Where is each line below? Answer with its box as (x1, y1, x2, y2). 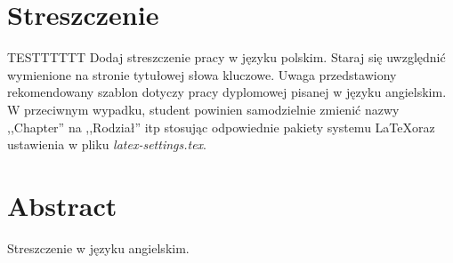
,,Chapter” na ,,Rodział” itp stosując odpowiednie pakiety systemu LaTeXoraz (7, 117, 435, 136)
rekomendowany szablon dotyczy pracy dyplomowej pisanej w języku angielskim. (7, 83, 447, 101)
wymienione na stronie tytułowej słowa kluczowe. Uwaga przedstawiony (7, 65, 397, 84)
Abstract (7, 187, 117, 223)
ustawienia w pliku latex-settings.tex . (7, 135, 207, 154)
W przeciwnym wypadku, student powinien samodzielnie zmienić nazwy (7, 100, 400, 118)
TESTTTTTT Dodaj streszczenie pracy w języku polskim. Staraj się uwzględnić (7, 48, 446, 67)
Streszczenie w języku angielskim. (7, 238, 190, 257)
